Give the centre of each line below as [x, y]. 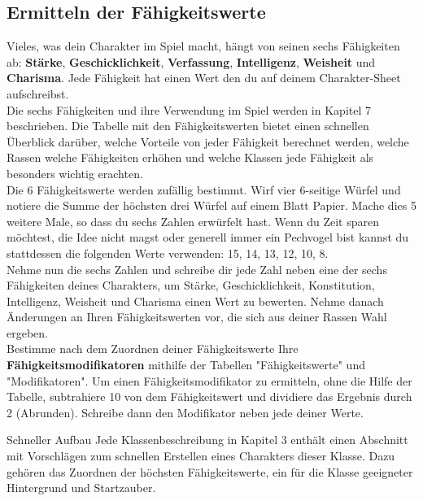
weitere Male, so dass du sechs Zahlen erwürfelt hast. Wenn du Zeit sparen [193, 221]
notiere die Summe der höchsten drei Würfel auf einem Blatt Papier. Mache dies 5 [211, 205]
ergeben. [27, 332]
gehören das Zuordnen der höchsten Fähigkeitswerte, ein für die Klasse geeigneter [210, 471]
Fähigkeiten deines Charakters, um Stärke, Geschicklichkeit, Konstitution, [191, 285]
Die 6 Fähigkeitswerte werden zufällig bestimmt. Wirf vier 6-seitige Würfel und [204, 189]
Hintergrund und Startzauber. [81, 488]
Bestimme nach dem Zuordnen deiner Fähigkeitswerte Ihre [153, 349]
